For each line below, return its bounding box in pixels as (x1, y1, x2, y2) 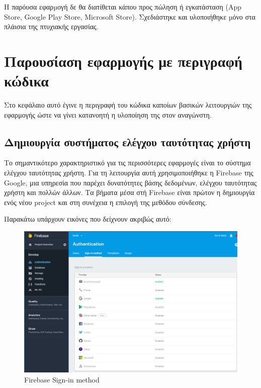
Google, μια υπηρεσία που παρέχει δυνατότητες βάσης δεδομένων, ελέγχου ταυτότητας (4, 177, 257, 187)
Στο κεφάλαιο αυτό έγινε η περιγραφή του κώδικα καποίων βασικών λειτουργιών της (4, 100, 252, 110)
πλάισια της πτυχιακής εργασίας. (4, 21, 99, 32)
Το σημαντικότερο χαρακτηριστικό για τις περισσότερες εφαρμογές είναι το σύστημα (4, 157, 251, 168)
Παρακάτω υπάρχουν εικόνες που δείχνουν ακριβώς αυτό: (4, 214, 171, 224)
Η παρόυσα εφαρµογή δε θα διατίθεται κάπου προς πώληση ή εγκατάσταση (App (4, 2, 241, 12)
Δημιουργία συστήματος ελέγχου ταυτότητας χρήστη (4, 134, 251, 149)
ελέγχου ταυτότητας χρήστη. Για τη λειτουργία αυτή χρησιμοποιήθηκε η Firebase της (4, 167, 253, 178)
